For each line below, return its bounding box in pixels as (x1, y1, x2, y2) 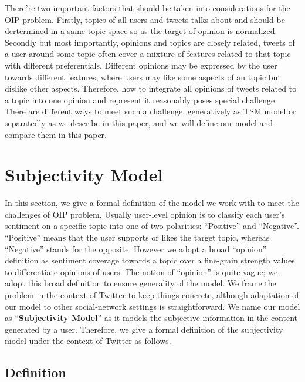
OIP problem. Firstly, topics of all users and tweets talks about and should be (5, 13, 285, 25)
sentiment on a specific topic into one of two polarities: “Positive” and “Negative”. (5, 219, 299, 232)
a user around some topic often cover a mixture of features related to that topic (5, 48, 291, 60)
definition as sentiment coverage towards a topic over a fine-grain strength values (5, 254, 295, 266)
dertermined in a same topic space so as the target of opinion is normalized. (5, 25, 277, 37)
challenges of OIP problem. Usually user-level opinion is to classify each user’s (5, 208, 285, 220)
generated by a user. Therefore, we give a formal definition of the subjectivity (5, 323, 283, 335)
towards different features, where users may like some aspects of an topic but (5, 70, 281, 83)
